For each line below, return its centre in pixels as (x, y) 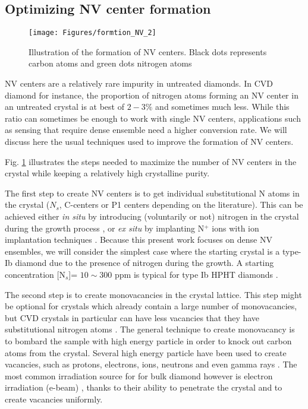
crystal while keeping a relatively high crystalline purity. (107, 173)
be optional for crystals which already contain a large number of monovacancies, (151, 306)
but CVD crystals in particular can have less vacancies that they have (132, 317)
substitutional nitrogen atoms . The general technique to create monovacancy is (150, 329)
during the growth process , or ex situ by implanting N (105, 228)
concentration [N (35, 274)
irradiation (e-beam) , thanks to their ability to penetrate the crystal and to (144, 387)
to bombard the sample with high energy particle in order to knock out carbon (148, 340)
